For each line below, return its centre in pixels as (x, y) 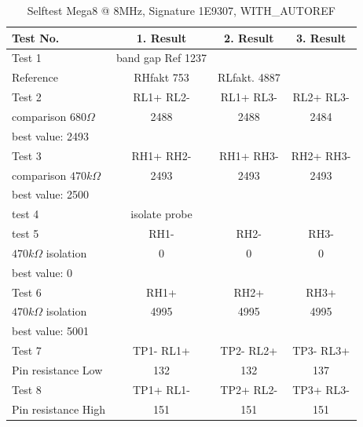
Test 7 (27, 350)
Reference (35, 77)
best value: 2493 (51, 135)
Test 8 (27, 389)
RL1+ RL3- (249, 97)
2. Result (249, 37)
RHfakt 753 (161, 77)
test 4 (26, 214)
